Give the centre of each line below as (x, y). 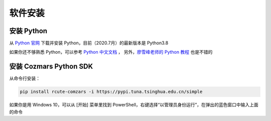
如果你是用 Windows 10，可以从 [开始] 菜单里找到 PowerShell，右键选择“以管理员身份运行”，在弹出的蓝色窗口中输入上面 (134, 105)
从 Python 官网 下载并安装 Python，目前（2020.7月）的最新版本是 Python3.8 (89, 43)
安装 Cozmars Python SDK (51, 67)
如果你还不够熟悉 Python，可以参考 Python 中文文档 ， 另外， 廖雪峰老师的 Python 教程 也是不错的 (111, 52)
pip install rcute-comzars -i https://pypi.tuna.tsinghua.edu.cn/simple (111, 92)
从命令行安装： (25, 78)
